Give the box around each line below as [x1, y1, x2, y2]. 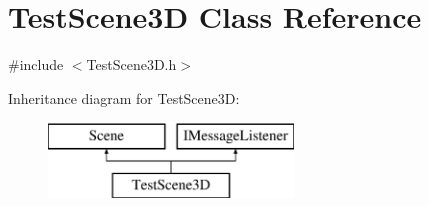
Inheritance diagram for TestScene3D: [8, 87, 240, 108]
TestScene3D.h [86, 54, 177, 75]
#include [8, 54, 64, 75]
